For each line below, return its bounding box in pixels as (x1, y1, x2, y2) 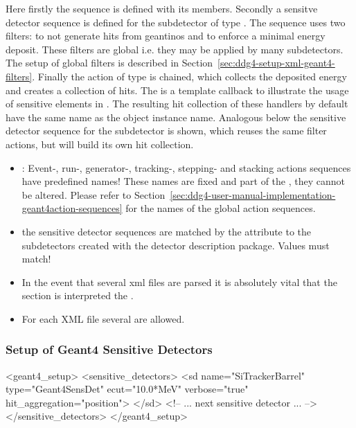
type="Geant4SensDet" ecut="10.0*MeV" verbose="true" (6, 382, 249, 396)
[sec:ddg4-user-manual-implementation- (170, 187, 336, 202)
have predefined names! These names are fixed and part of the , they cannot (21, 174, 346, 188)
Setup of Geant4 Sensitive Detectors (6, 341, 213, 358)
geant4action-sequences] (21, 201, 123, 215)
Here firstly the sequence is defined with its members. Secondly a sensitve (6, 1, 318, 15)
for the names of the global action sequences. (125, 201, 316, 215)
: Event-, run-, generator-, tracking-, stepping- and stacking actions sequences (21, 160, 351, 175)
